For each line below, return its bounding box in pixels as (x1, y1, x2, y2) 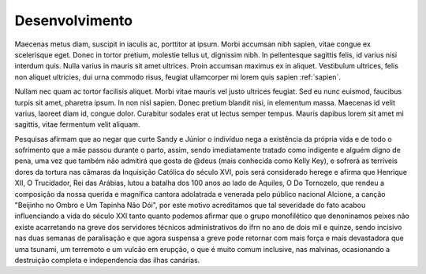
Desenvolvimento (14, 12, 133, 29)
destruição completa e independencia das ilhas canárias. (14, 255, 200, 265)
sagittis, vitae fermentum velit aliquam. (14, 120, 140, 129)
